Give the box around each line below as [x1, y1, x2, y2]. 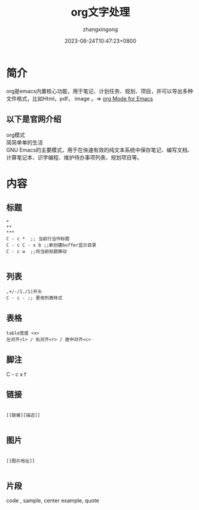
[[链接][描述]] [6, 412, 41, 418]
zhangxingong [82, 25, 118, 33]
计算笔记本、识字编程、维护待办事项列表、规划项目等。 [6, 153, 142, 161]
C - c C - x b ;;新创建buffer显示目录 [6, 242, 97, 248]
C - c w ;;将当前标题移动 [6, 248, 67, 255]
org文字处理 [71, 5, 130, 19]
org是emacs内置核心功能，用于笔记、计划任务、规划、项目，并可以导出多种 [6, 87, 193, 95]
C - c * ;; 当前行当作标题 [6, 236, 70, 242]
